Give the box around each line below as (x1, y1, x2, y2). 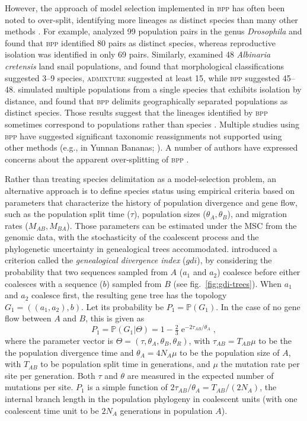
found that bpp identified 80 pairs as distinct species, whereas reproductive (5, 36, 276, 49)
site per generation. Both (5, 369, 95, 381)
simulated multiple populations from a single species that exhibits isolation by (18, 83, 302, 95)
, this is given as (85, 312, 145, 324)
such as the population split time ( (5, 208, 130, 220)
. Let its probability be (81, 300, 164, 312)
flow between (5, 312, 52, 324)
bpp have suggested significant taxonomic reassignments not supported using (5, 129, 282, 142)
